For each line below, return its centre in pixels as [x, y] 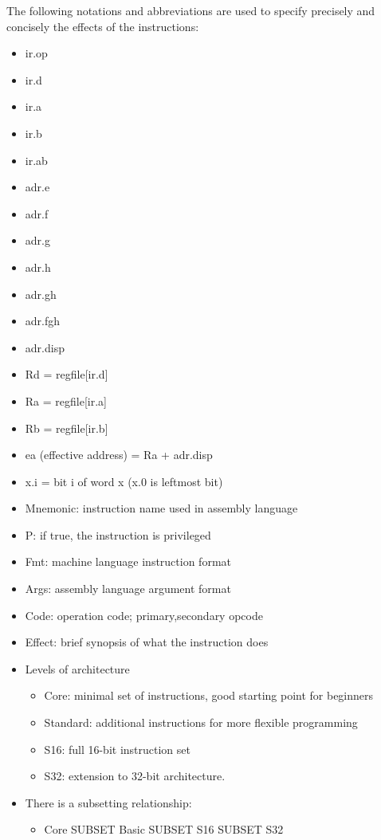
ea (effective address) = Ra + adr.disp [119, 455]
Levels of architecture [77, 668]
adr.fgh [43, 321]
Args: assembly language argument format [128, 589]
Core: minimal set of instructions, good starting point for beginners [209, 695]
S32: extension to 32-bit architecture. [135, 776]
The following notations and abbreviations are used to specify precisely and [191, 10]
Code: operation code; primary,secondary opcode [144, 615]
